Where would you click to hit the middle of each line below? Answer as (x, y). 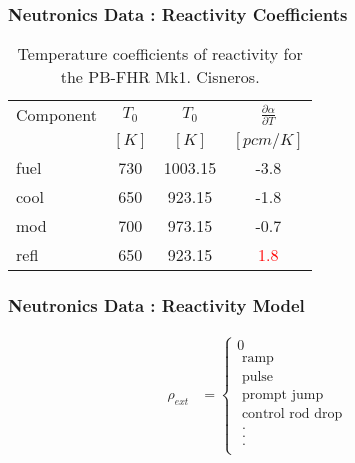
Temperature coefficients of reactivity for (160, 54)
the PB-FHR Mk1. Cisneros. (160, 77)
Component (56, 115)
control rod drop (292, 413)
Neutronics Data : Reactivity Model (156, 305)
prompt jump (282, 394)
